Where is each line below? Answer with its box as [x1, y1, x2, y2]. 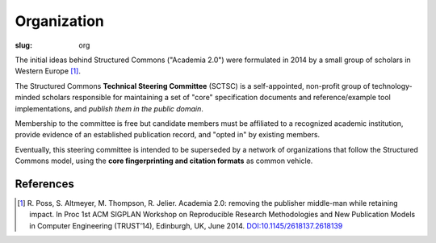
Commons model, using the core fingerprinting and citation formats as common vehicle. [15, 156, 313, 165]
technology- [371, 81, 413, 90]
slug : [15, 40, 32, 50]
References [15, 177, 74, 191]
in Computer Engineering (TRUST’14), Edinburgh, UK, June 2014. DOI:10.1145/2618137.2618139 [29, 220, 343, 230]
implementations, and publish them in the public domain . [15, 103, 203, 113]
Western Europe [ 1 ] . [15, 66, 81, 76]
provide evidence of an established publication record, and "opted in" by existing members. [15, 130, 321, 140]
